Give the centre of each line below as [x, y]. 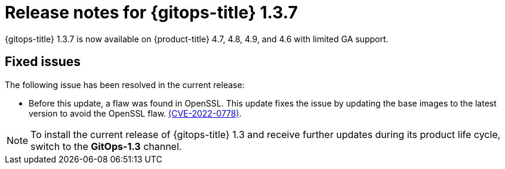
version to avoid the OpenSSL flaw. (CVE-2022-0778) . [135, 113]
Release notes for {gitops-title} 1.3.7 [151, 12]
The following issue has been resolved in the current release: [125, 84]
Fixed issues [43, 62]
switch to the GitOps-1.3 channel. [106, 146]
